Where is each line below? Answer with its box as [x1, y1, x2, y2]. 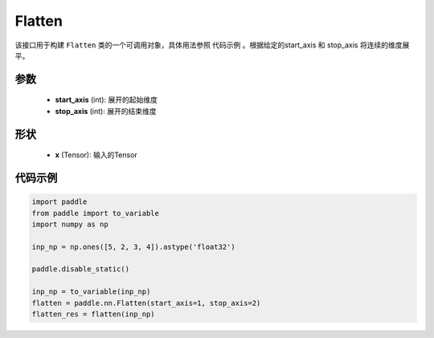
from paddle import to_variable [31, 209, 160, 218]
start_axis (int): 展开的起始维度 [55, 95, 158, 104]
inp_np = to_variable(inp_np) [31, 287, 151, 296]
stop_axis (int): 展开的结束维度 [55, 106, 157, 116]
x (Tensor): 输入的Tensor [55, 150, 138, 160]
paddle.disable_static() [31, 265, 130, 274]
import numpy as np [31, 219, 108, 229]
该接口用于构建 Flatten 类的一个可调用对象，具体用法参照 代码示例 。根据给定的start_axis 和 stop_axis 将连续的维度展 [14, 40, 410, 50]
